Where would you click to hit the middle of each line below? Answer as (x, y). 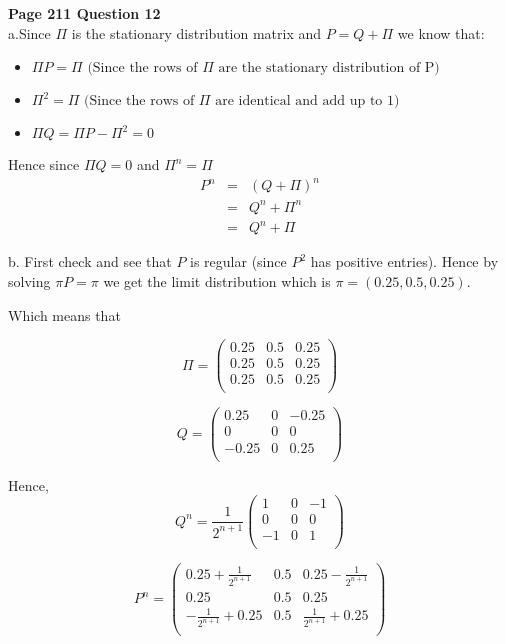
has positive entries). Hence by (404, 261)
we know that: (441, 32)
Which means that (64, 314)
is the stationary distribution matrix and (196, 32)
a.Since (29, 32)
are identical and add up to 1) (307, 101)
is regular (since (238, 261)
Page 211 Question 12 (84, 13)
